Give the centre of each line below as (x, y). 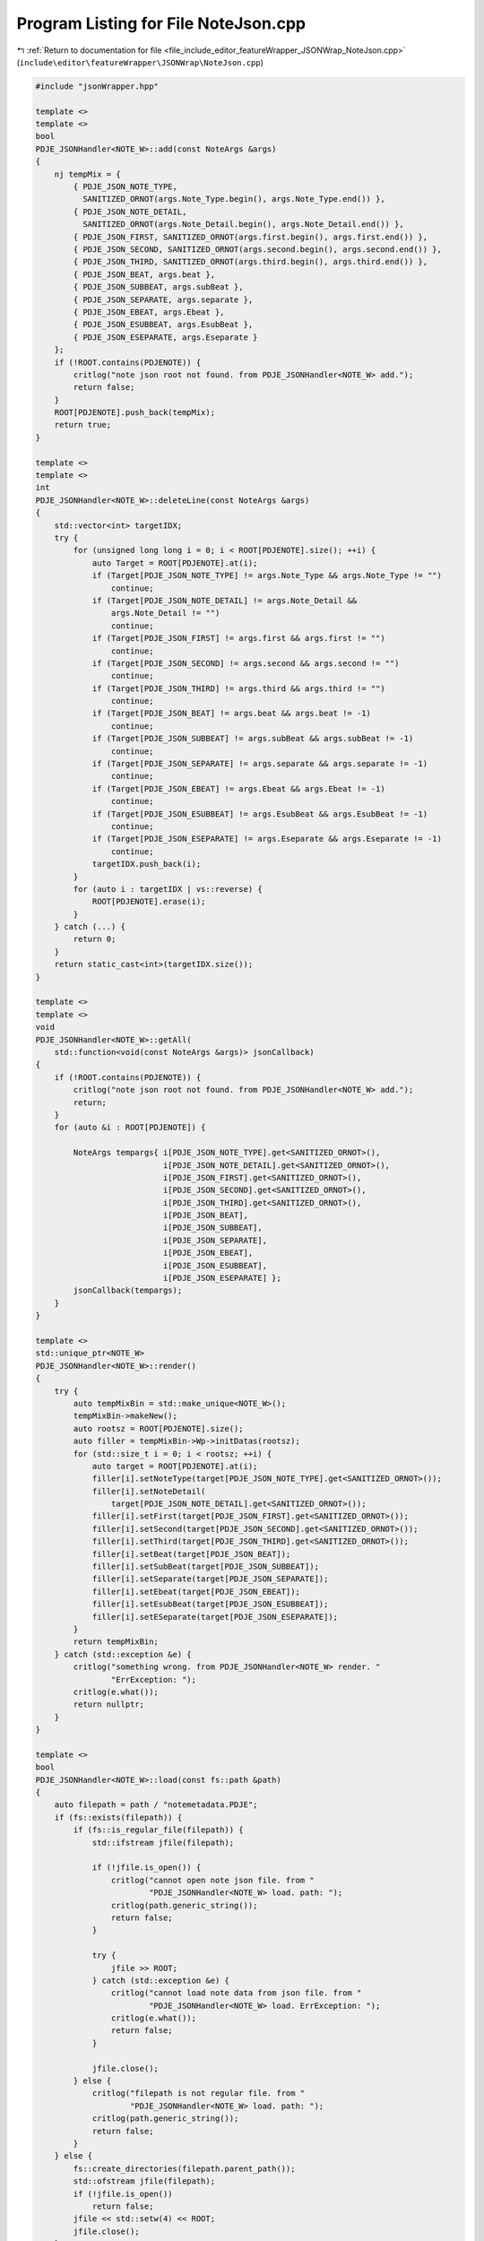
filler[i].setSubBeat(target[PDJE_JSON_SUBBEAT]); (206, 1567)
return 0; (95, 939)
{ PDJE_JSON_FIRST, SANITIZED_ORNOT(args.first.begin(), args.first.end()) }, (251, 237)
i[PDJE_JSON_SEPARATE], (215, 1240)
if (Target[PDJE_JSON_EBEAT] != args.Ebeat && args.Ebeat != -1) (238, 788)
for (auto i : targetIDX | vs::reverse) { (168, 889)
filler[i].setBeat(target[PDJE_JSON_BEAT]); (191, 1554)
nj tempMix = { (87, 174)
